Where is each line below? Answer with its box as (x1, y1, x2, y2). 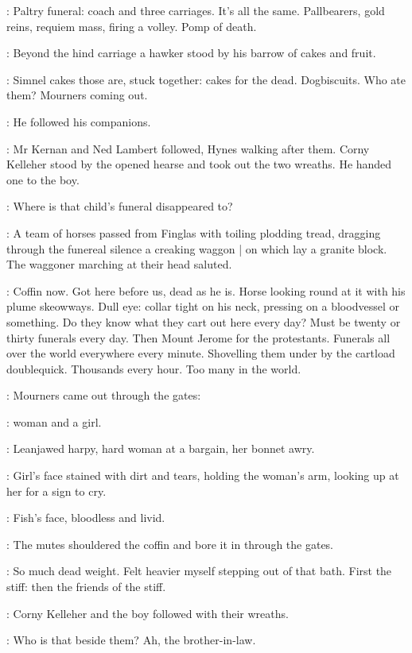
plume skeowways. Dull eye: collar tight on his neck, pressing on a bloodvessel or (6, 298, 399, 315)
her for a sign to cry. (6, 482, 107, 499)
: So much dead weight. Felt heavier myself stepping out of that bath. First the (6, 562, 392, 579)
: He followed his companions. (6, 113, 151, 129)
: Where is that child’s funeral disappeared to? (6, 198, 233, 214)
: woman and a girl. (6, 413, 102, 430)
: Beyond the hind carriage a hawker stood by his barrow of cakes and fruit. (6, 44, 376, 61)
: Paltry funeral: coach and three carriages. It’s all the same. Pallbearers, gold (6, 2, 385, 18)
